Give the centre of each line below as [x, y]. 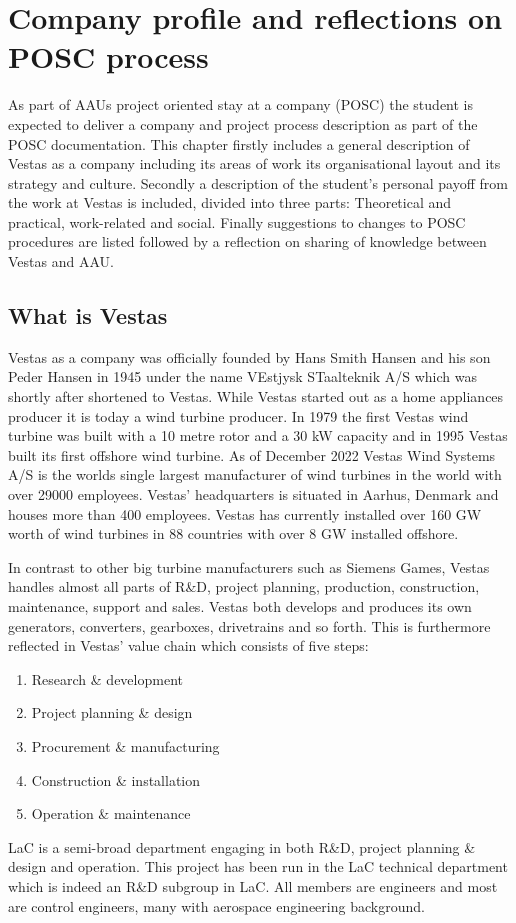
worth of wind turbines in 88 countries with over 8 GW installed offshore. [233, 533]
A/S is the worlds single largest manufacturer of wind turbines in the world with [255, 474]
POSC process [108, 56]
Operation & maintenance [111, 813]
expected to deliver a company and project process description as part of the [243, 123]
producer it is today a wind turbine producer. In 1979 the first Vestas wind [238, 415]
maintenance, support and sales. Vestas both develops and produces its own [240, 605]
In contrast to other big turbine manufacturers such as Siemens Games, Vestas [249, 566]
